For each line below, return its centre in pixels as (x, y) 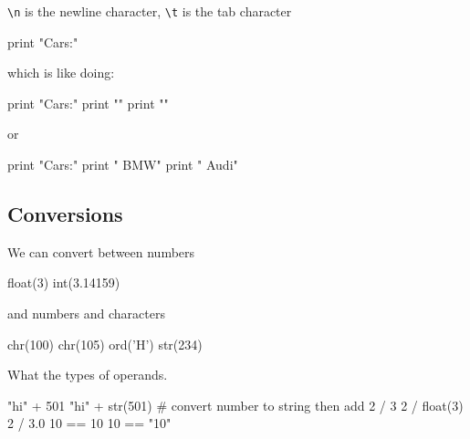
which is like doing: (61, 73)
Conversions (65, 214)
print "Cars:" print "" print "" (88, 103)
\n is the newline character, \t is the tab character (150, 11)
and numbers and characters (86, 314)
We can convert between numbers (101, 251)
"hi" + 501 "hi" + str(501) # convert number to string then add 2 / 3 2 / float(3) (235, 405)
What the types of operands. (88, 375)
